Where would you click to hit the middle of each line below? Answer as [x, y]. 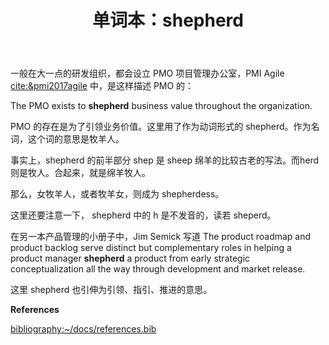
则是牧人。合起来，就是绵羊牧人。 [80, 173]
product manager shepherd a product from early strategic [130, 258]
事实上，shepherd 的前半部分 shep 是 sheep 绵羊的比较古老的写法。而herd [165, 160]
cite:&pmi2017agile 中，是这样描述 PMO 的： [102, 86]
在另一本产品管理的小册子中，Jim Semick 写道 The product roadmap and [161, 237]
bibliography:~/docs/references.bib [83, 329]
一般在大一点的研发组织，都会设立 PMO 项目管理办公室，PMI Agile [147, 73]
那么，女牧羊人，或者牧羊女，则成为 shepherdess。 [117, 194]
